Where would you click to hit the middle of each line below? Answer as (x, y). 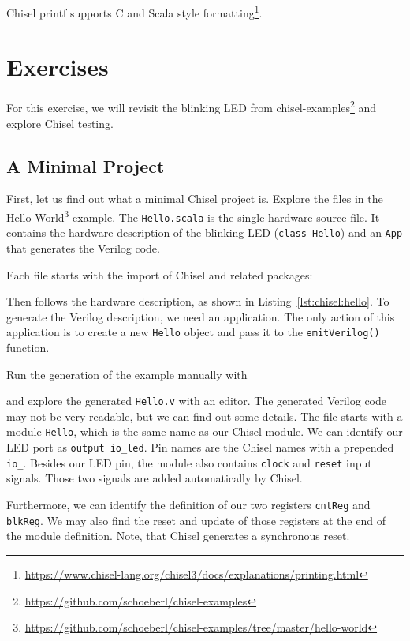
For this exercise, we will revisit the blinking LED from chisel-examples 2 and (192, 107)
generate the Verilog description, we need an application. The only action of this (201, 316)
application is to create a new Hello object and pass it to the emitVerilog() (193, 332)
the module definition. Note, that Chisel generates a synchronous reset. (178, 536)
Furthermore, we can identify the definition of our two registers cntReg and (188, 505)
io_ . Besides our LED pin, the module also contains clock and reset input (189, 462)
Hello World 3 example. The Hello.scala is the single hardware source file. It (193, 216)
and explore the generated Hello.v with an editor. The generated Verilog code (196, 401)
